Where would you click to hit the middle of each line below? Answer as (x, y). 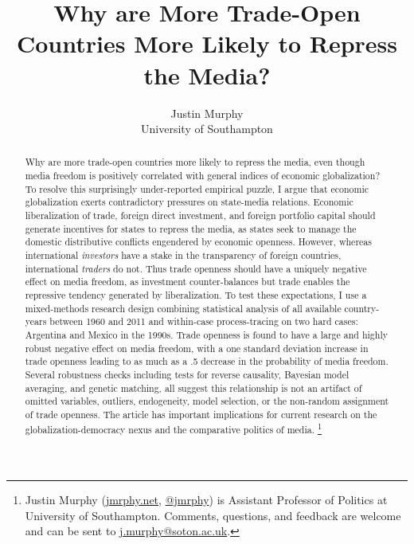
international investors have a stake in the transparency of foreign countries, (183, 255)
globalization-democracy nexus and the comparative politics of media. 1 (173, 428)
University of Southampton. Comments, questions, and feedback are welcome (213, 515)
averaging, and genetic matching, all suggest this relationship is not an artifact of (193, 387)
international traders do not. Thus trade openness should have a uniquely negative (196, 268)
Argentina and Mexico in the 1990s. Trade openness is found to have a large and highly (206, 335)
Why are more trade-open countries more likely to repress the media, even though (195, 162)
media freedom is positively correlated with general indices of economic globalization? (203, 176)
